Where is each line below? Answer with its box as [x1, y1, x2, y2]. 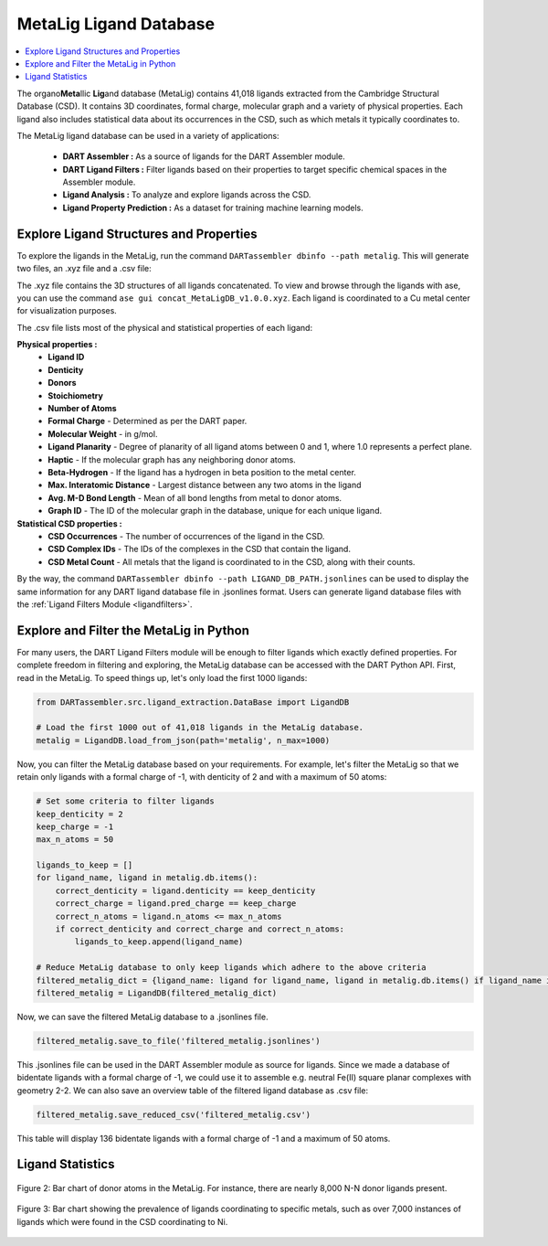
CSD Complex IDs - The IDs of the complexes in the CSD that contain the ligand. [47, 544, 352, 555]
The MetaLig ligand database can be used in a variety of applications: [16, 130, 279, 141]
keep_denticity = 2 [36, 809, 123, 819]
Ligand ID [47, 352, 85, 363]
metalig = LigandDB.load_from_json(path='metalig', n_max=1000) [36, 735, 331, 745]
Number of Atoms [47, 403, 118, 414]
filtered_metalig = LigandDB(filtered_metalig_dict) [36, 987, 278, 998]
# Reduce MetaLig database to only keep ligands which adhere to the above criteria [36, 963, 427, 973]
